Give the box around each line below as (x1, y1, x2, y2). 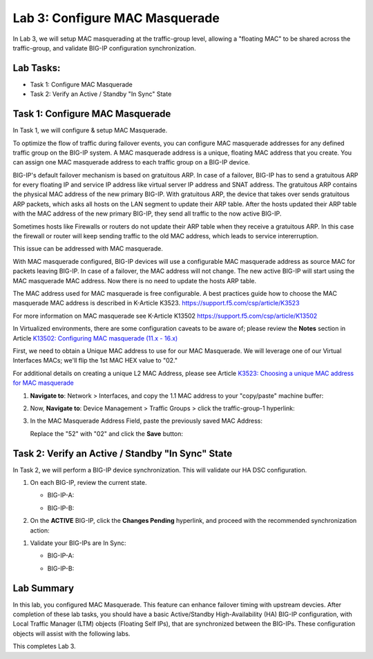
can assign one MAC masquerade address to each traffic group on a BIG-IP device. (12, 158, 250, 166)
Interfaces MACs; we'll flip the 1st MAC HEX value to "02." (12, 356, 178, 365)
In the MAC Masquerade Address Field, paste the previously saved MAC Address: (30, 417, 262, 425)
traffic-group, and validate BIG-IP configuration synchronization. (12, 44, 196, 52)
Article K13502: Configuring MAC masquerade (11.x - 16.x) (12, 334, 178, 342)
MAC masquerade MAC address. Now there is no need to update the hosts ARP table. (12, 276, 257, 285)
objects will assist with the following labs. (12, 629, 131, 638)
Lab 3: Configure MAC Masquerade (12, 10, 220, 26)
